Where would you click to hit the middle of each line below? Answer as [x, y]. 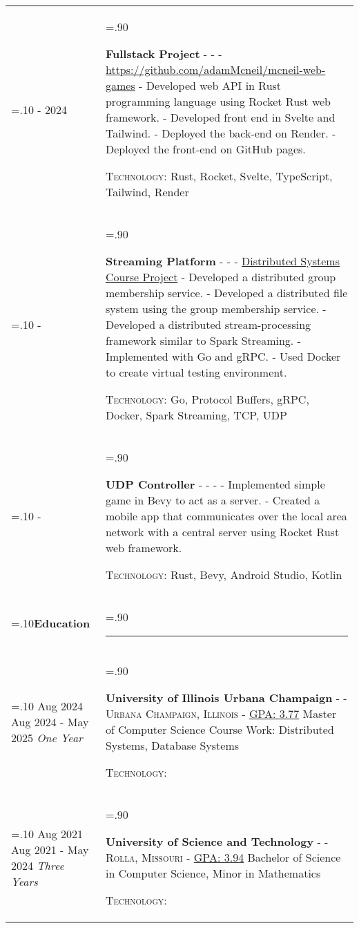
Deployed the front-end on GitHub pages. [205, 149]
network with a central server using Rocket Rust [222, 532]
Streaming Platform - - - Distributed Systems [222, 261]
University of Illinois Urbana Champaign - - [226, 698]
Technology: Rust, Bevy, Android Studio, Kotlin [224, 575]
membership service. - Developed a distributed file [226, 293]
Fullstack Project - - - [164, 54]
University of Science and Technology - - [217, 841]
